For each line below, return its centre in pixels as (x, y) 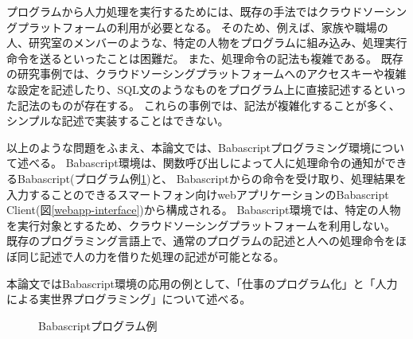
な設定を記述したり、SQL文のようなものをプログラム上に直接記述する (190, 89)
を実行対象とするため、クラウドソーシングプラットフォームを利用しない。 (201, 225)
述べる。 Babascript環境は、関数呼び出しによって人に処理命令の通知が (201, 163)
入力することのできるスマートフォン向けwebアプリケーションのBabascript (198, 194)
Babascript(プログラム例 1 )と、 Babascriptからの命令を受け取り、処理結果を (212, 178)
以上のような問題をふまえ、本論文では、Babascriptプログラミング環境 (189, 147)
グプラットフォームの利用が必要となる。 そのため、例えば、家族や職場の (197, 27)
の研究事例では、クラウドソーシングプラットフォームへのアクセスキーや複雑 (206, 74)
